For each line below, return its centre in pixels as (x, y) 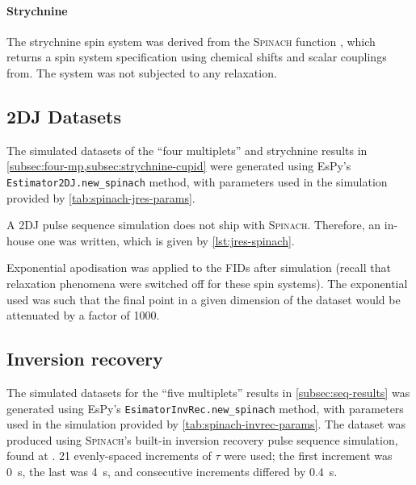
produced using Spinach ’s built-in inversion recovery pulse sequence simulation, (202, 439)
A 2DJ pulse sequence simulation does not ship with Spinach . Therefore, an (194, 225)
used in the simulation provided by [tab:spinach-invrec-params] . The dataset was (206, 424)
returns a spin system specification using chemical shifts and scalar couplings (197, 57)
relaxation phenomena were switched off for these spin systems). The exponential (207, 283)
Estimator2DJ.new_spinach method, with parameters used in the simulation (197, 181)
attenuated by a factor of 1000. (83, 315)
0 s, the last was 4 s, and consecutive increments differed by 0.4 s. (172, 472)
